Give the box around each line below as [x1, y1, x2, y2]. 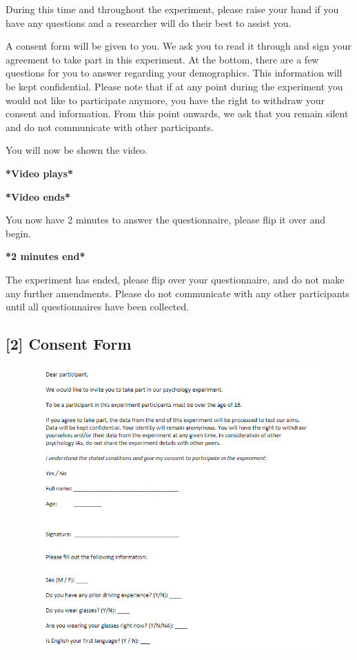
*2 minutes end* [6, 249, 85, 263]
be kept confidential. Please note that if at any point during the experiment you [6, 79, 343, 93]
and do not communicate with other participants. [6, 119, 214, 134]
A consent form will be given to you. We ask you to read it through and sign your [6, 39, 351, 53]
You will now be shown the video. [6, 143, 148, 157]
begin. [6, 226, 31, 240]
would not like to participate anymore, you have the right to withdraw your [6, 92, 325, 107]
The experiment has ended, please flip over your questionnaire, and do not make [6, 272, 345, 286]
